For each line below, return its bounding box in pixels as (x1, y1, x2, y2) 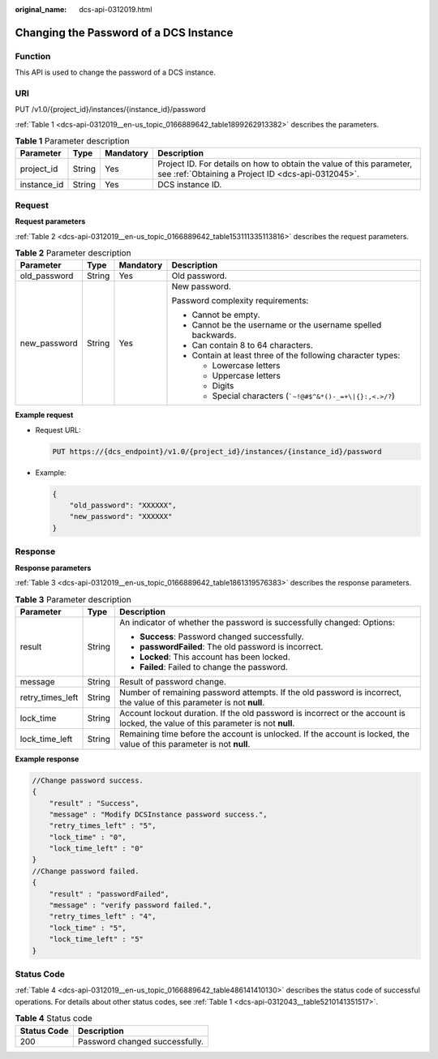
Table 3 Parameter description (15, 594, 131, 605)
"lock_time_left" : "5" (49, 935, 144, 944)
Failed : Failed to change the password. (139, 661, 288, 672)
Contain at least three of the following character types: (191, 349, 401, 361)
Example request (15, 410, 74, 420)
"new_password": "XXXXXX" (69, 512, 173, 521)
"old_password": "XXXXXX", (69, 501, 178, 510)
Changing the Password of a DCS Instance (15, 25, 234, 40)
